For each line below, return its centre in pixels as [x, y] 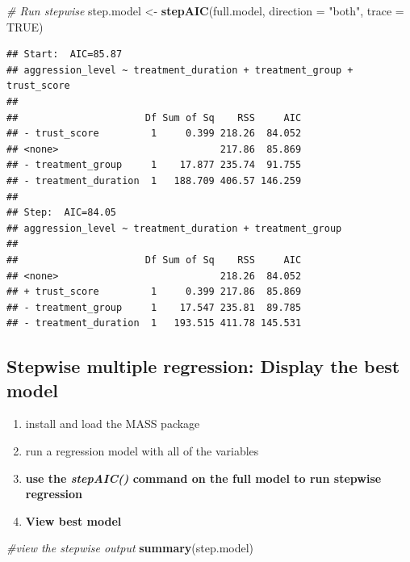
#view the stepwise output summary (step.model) [130, 548]
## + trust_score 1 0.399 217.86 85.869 [154, 292]
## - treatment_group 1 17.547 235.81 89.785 [154, 307]
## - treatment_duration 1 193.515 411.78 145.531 [154, 323]
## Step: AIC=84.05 [62, 213]
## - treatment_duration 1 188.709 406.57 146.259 [154, 180]
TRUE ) [25, 26]
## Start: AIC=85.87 [65, 55]
